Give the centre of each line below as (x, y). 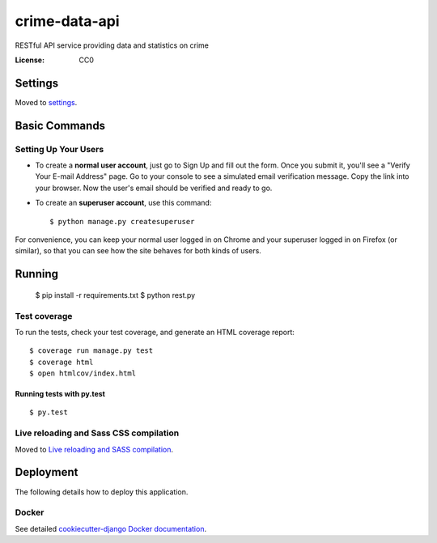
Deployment (47, 472)
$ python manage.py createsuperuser (122, 221)
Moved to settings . (46, 102)
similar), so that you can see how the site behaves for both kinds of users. (138, 251)
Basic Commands (60, 125)
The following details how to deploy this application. (102, 492)
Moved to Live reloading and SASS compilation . (94, 449)
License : (30, 60)
